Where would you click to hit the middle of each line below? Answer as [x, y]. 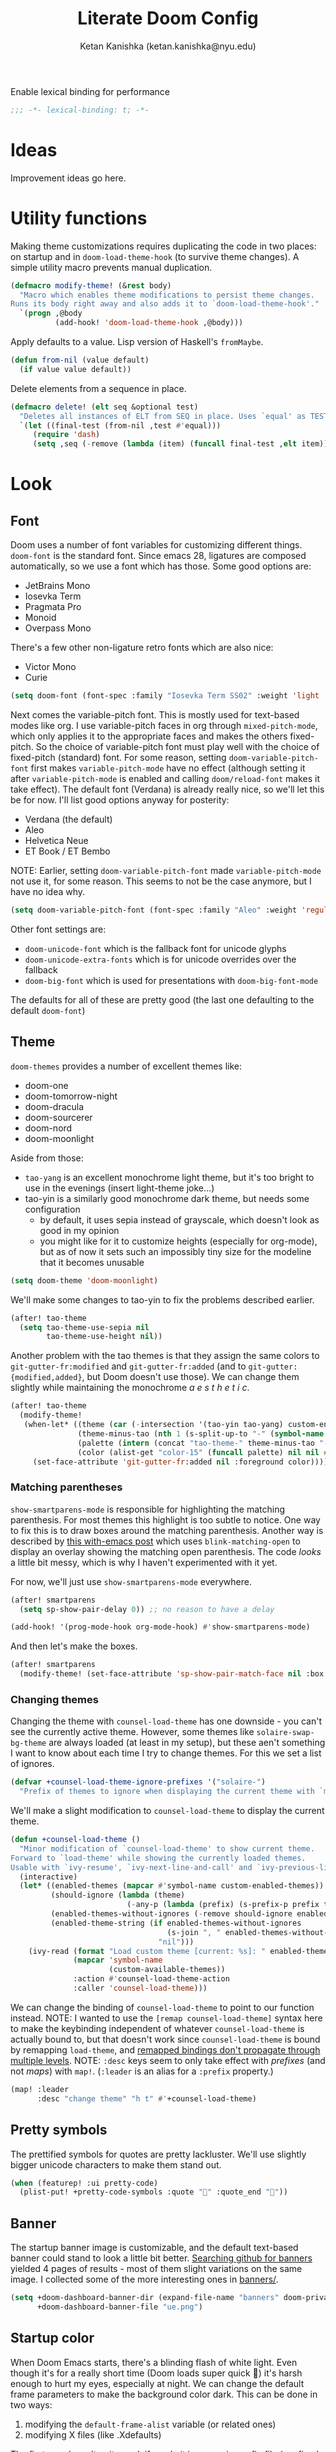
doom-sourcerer [58, 1117]
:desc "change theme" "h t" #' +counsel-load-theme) [146, 2098]
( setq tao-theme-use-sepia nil [84, 1327]
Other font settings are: [58, 929]
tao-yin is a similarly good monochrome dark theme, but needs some [167, 1198]
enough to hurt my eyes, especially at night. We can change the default [157, 2383]
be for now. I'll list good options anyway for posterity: [120, 800]
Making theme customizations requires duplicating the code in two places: [163, 246]
